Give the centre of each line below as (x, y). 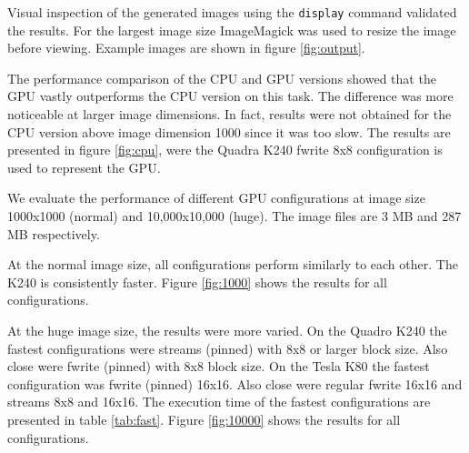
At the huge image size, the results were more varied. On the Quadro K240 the (227, 330)
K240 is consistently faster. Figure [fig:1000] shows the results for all (197, 282)
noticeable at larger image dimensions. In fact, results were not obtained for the (230, 114)
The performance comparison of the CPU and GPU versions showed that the (222, 78)
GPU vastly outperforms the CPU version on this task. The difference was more (230, 96)
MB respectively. (54, 233)
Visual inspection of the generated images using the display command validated (232, 12)
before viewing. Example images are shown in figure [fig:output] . (186, 48)
